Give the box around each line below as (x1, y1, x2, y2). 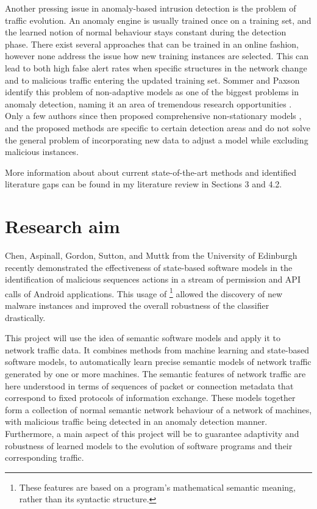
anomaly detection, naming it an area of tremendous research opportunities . (5, 97, 292, 110)
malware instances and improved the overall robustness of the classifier (5, 299, 269, 312)
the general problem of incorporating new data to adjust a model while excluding (5, 133, 308, 146)
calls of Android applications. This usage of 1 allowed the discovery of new (5, 285, 283, 300)
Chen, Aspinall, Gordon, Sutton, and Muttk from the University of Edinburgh (5, 249, 297, 262)
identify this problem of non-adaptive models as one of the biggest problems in (5, 85, 299, 98)
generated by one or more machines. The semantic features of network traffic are (5, 367, 306, 380)
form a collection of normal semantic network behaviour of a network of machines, (5, 403, 312, 416)
